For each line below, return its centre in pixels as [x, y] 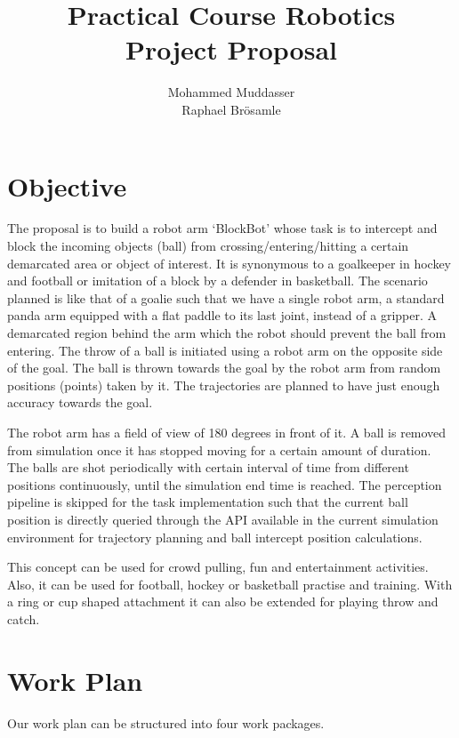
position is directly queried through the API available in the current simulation [223, 519]
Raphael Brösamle [231, 109]
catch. [24, 618]
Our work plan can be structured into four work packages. [166, 722]
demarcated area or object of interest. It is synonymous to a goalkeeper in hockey [229, 263]
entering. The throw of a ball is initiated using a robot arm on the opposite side [225, 350]
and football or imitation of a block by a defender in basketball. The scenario [217, 281]
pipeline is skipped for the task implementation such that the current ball [208, 502]
